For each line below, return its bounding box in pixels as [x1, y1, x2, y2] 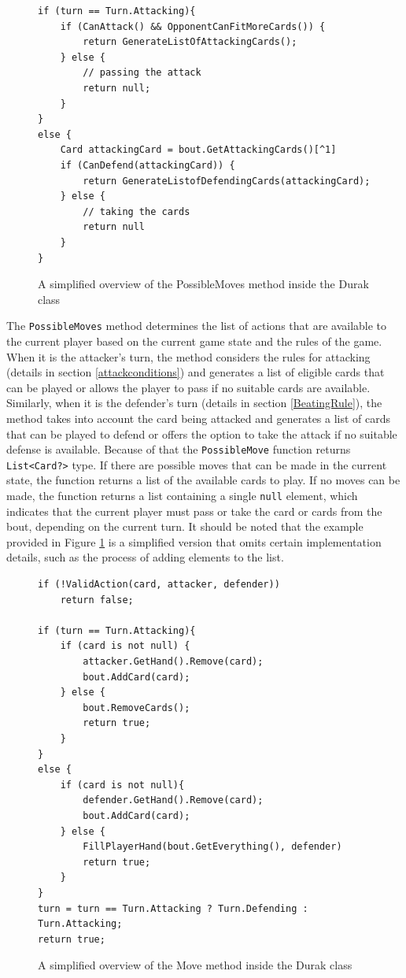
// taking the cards [83, 206, 190, 217]
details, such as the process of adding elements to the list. [6, 549, 284, 565]
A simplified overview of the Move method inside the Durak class [38, 957, 352, 973]
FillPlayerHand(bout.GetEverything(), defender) [83, 841, 342, 853]
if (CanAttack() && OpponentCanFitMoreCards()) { [60, 20, 326, 32]
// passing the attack [83, 67, 201, 79]
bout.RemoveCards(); [83, 702, 190, 713]
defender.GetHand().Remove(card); [83, 795, 264, 806]
